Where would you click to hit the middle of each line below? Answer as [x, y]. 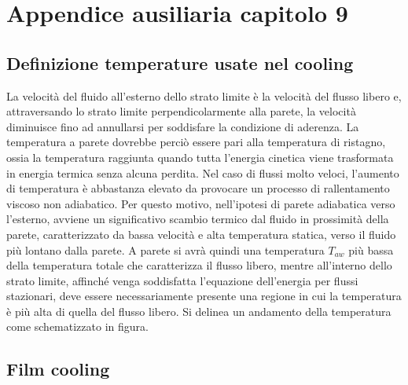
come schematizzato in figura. [77, 326]
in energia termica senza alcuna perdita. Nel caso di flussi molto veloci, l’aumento [203, 172]
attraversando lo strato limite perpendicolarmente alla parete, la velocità [181, 111]
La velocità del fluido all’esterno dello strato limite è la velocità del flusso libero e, [204, 95]
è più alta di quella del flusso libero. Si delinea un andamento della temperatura [199, 311]
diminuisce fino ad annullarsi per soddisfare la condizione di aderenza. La [183, 126]
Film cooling [58, 369]
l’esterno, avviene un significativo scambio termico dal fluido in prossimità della [198, 219]
